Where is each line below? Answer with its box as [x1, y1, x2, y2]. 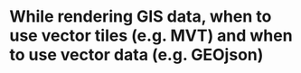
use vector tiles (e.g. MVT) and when [9, 25, 293, 46]
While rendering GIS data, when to [9, 6, 272, 27]
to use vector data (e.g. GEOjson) [9, 45, 264, 65]
